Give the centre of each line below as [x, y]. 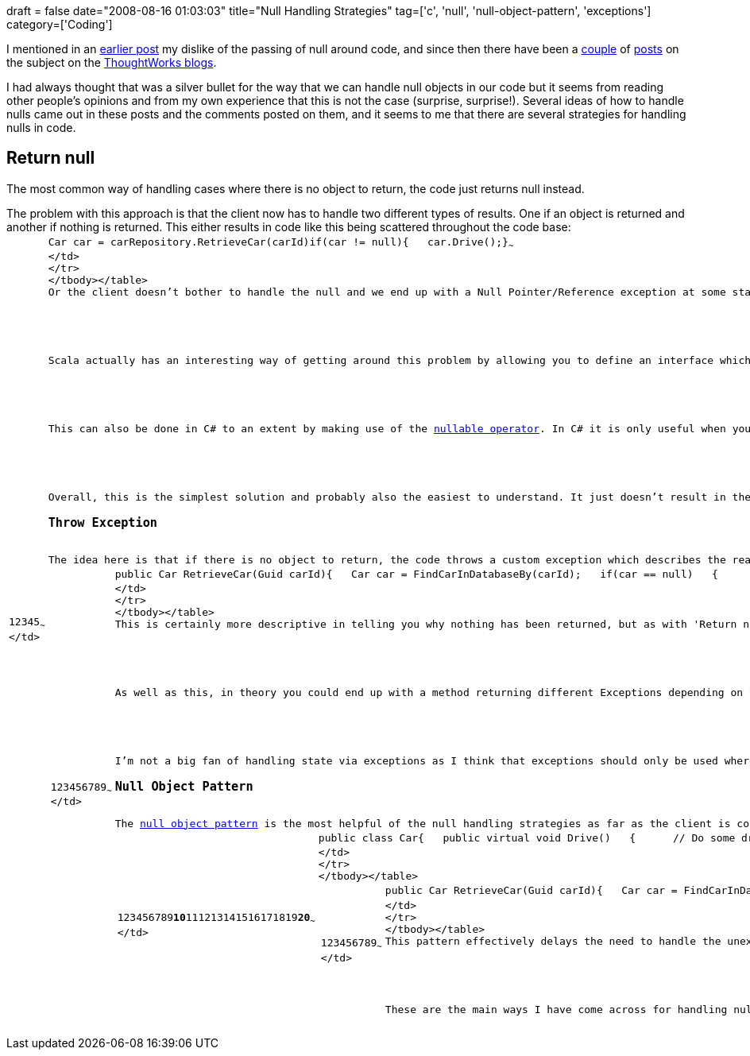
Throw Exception [102, 522]
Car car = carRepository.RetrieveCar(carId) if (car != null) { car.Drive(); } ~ [281, 243]
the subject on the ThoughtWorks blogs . [112, 62]
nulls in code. [41, 128]
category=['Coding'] [60, 24]
